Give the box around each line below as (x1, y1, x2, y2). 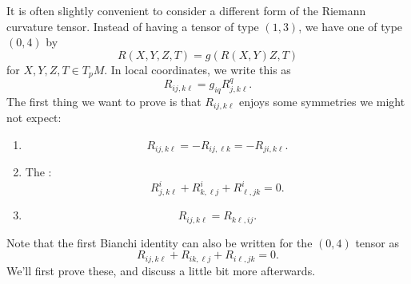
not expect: (6, 109, 62, 126)
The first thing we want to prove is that (6, 93, 202, 109)
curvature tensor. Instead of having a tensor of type (6, 18, 259, 34)
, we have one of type (298, 18, 403, 34)
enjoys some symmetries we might (238, 93, 405, 109)
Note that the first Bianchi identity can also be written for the (6, 234, 313, 250)
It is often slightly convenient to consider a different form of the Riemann (6, 2, 366, 18)
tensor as (355, 234, 400, 250)
